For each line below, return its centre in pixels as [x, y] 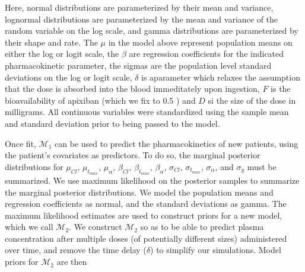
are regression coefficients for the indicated [206, 54]
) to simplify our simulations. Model [216, 250]
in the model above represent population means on [200, 42]
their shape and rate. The [51, 42]
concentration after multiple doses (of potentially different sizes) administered [146, 238]
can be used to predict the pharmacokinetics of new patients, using [177, 143]
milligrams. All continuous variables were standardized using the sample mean [147, 112]
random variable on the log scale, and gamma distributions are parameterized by [152, 31]
